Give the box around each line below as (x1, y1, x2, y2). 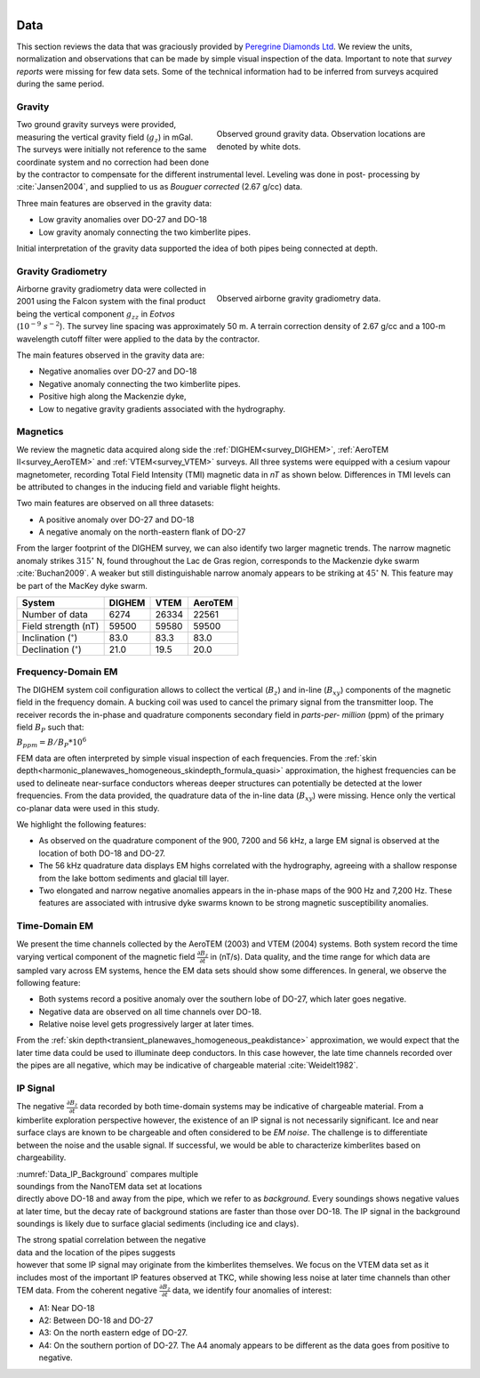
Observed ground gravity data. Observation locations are (216, 129, 426, 140)
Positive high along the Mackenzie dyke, (38, 391, 187, 402)
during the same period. (16, 78, 105, 89)
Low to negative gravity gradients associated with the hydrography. (38, 403, 286, 414)
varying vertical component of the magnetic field (16, 951, 196, 962)
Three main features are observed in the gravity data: (16, 197, 212, 208)
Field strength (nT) (21, 620, 100, 633)
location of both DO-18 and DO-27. (38, 848, 166, 858)
